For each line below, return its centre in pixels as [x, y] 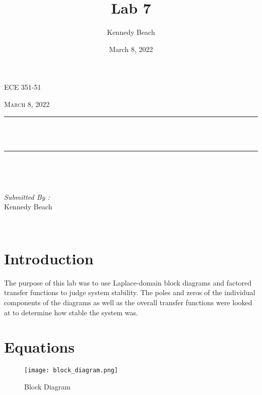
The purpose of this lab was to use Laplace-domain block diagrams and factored [128, 282]
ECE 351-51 [23, 87]
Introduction [49, 258]
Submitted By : [27, 196]
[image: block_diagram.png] [71, 371]
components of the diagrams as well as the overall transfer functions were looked [128, 302]
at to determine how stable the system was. [71, 312]
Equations [39, 347]
